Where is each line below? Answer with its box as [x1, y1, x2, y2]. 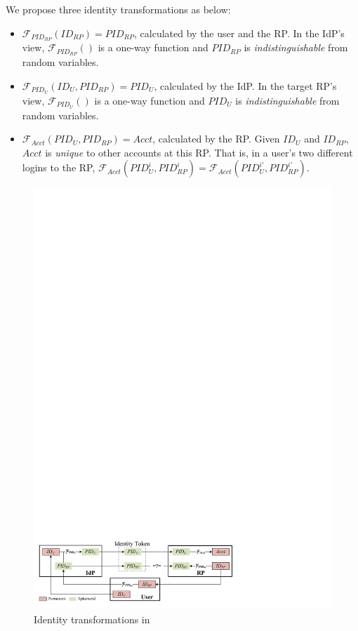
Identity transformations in [34, 611, 150, 626]
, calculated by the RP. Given [152, 131, 280, 146]
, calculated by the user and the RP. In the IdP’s [134, 25, 345, 40]
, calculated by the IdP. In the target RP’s [154, 78, 337, 93]
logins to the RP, [22, 160, 95, 175]
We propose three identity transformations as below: [6, 2, 231, 16]
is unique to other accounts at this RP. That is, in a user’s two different [45, 145, 353, 159]
